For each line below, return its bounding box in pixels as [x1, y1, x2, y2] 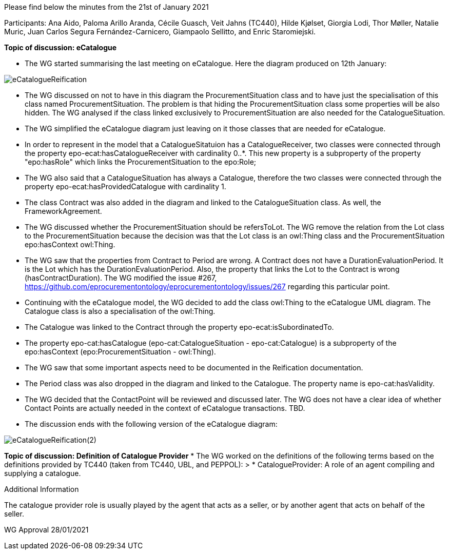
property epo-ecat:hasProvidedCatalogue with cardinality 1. [25, 182, 226, 191]
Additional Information [4, 485, 79, 493]
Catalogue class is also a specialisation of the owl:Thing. [25, 307, 216, 315]
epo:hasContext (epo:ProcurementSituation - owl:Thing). [25, 347, 216, 356]
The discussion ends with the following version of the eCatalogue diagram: [25, 420, 278, 428]
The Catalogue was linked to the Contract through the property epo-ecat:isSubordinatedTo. [25, 323, 334, 331]
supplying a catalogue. [4, 469, 81, 478]
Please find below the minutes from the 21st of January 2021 [4, 3, 209, 11]
